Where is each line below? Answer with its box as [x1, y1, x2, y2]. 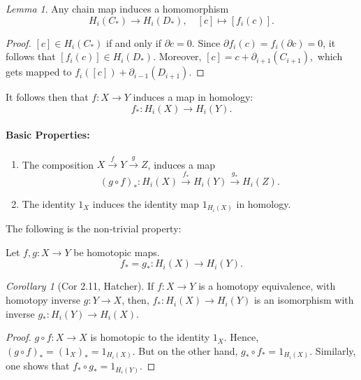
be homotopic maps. [73, 244, 160, 259]
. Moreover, [153, 49, 202, 64]
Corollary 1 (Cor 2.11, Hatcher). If [6, 279, 154, 293]
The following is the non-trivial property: [6, 221, 182, 236]
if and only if [106, 35, 161, 50]
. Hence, [223, 330, 259, 344]
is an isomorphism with [253, 293, 354, 307]
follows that [6, 49, 56, 64]
